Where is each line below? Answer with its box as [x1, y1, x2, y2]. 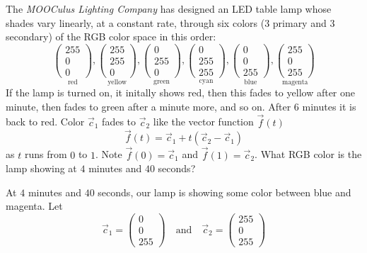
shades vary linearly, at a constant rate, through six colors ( [6, 15, 265, 30]
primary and [272, 15, 327, 30]
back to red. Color [6, 114, 85, 129]
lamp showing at [6, 161, 77, 176]
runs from [24, 147, 67, 162]
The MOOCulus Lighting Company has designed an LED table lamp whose [6, 1, 332, 16]
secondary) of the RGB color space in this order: [6, 29, 216, 44]
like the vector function [153, 114, 254, 129]
